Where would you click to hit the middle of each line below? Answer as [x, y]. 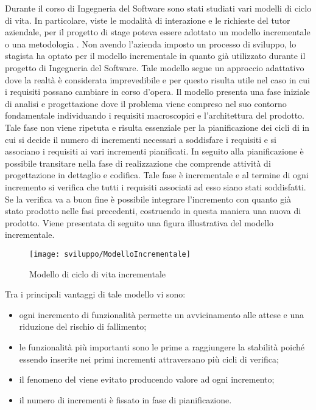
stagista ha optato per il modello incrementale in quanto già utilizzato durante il [155, 56]
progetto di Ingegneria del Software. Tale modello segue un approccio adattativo [155, 67]
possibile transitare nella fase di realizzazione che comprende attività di [138, 163]
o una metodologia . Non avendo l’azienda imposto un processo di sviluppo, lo [151, 43]
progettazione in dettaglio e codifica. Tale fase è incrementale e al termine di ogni [157, 175]
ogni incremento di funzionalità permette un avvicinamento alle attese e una [162, 314]
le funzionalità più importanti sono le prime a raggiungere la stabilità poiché [162, 346]
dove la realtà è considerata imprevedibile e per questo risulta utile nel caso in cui [157, 79]
